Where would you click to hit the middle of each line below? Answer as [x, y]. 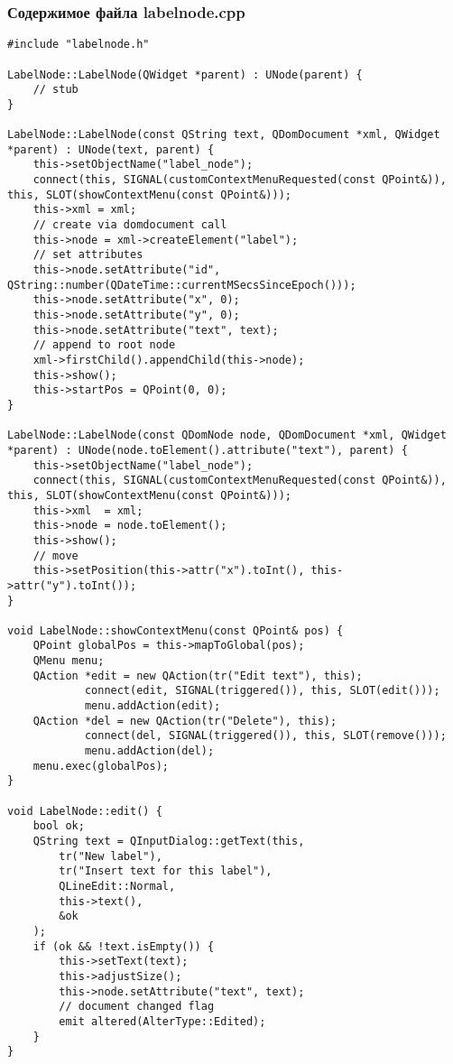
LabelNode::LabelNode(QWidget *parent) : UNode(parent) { [185, 74]
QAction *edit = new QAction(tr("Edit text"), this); [198, 675]
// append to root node [104, 345]
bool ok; [59, 826]
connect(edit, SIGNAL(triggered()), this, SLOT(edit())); [262, 691]
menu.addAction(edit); [153, 706]
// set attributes [88, 255]
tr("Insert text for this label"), [166, 871]
